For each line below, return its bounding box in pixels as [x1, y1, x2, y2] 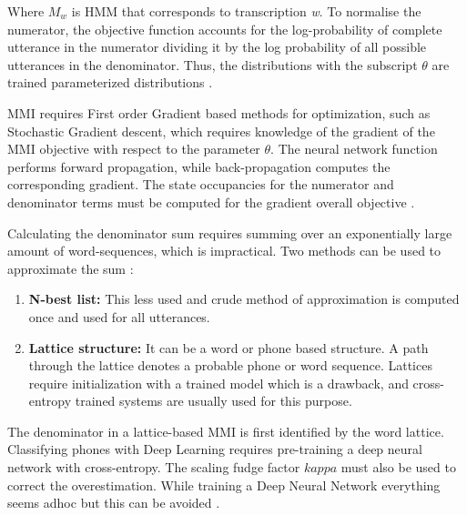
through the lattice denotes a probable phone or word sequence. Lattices [28, 356, 432, 375]
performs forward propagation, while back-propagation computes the [7, 157, 391, 176]
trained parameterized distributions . [7, 73, 213, 92]
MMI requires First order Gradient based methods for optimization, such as [7, 103, 431, 122]
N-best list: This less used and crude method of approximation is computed [28, 289, 460, 308]
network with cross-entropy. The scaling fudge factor [7, 458, 300, 477]
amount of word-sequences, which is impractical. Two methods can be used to [7, 241, 442, 260]
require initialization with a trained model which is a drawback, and [28, 373, 409, 392]
